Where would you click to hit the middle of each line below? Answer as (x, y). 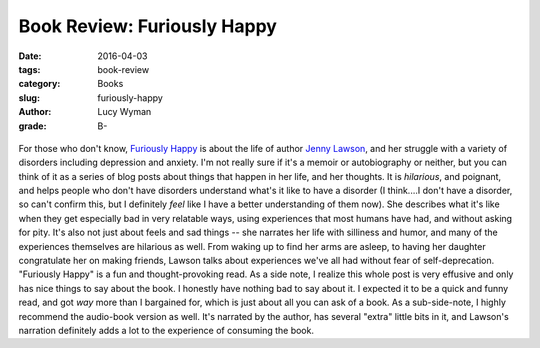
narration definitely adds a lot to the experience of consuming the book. (166, 330)
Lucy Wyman (124, 112)
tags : (29, 69)
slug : (29, 97)
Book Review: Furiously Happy (147, 26)
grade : (32, 126)
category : (39, 84)
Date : (30, 56)
